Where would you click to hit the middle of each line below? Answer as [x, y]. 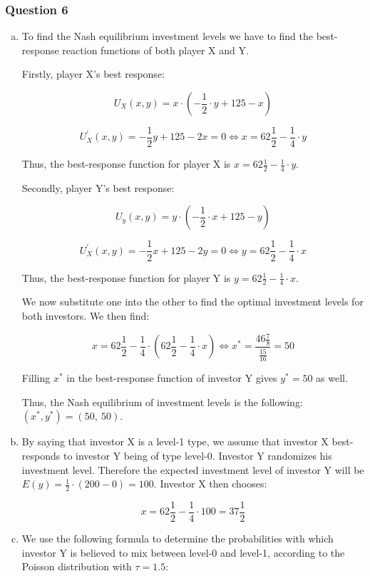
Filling [36, 378]
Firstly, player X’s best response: [93, 74]
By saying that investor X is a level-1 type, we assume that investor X [175, 441]
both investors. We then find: [86, 315]
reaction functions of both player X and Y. [155, 50]
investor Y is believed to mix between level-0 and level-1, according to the [183, 552]
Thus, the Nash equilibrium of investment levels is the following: [162, 401]
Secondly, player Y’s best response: [98, 187]
